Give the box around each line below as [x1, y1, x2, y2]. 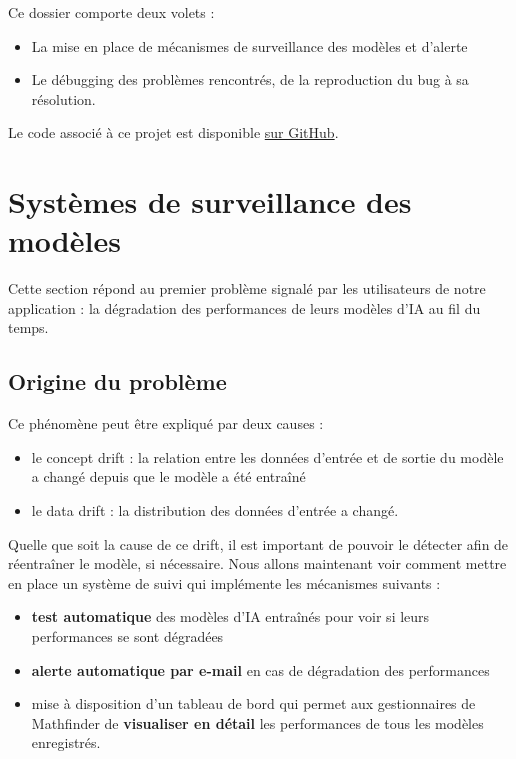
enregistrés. [31, 732, 101, 753]
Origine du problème [8, 366, 227, 397]
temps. [8, 317, 49, 338]
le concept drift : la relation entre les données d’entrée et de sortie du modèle [31, 446, 504, 467]
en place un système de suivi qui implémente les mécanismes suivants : [8, 572, 441, 593]
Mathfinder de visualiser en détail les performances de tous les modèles [31, 712, 484, 733]
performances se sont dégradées [31, 626, 224, 647]
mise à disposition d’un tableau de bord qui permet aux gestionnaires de [31, 693, 476, 714]
